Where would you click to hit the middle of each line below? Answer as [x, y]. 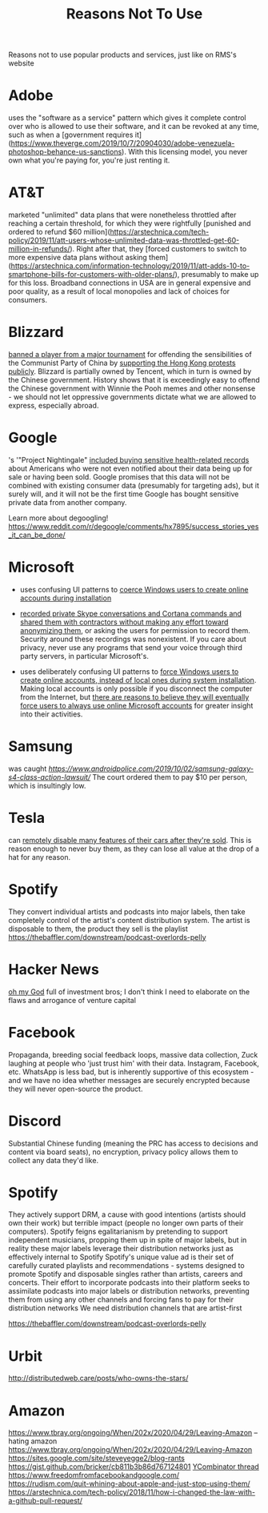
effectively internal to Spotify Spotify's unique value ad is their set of [121, 1257]
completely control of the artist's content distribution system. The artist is [129, 920]
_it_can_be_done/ [37, 535]
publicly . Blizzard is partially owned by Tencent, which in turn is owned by [130, 371]
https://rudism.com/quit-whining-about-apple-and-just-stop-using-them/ [129, 1484]
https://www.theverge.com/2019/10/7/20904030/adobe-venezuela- [123, 143]
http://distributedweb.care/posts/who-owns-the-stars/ [98, 1379]
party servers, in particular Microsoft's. [84, 656]
